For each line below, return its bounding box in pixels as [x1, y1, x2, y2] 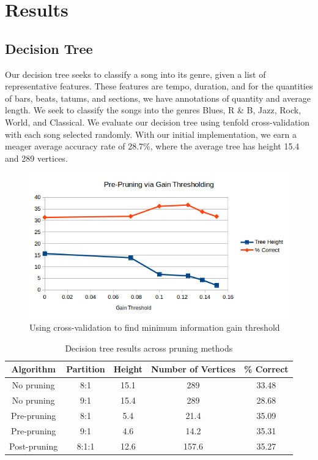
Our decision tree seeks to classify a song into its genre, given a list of [5, 67, 266, 80]
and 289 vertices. [5, 151, 68, 164]
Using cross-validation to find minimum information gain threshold [29, 321, 280, 334]
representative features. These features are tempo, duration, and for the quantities [5, 80, 313, 92]
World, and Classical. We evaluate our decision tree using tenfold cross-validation [5, 115, 310, 128]
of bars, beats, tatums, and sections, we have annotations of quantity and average [5, 91, 311, 104]
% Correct [244, 363, 289, 375]
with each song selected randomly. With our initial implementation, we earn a [5, 127, 297, 140]
